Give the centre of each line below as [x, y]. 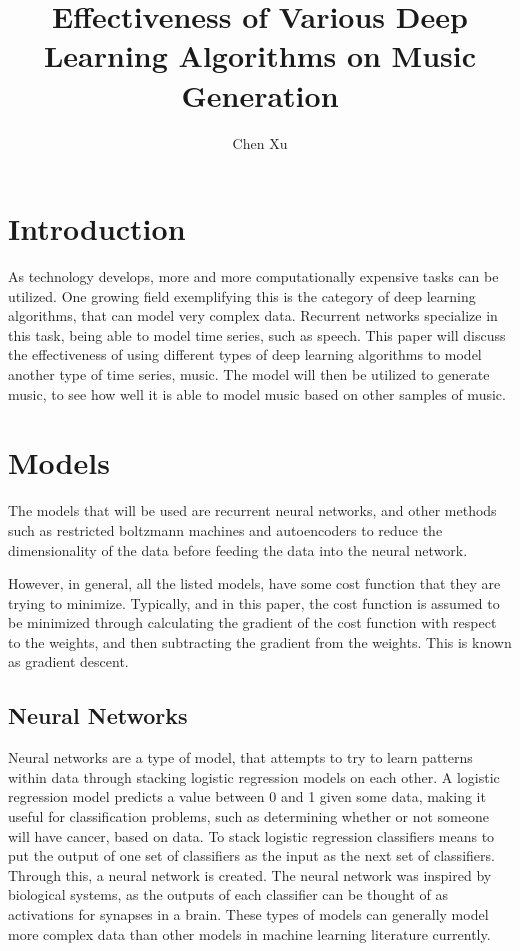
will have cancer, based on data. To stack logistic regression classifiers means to [251, 835]
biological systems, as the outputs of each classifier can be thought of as [228, 894]
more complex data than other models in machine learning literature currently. [249, 933]
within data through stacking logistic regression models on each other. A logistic [254, 776]
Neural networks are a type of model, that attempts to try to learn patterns [240, 757]
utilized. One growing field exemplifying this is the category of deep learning [242, 295]
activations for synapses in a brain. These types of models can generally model [248, 914]
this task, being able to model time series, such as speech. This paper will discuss [257, 334]
